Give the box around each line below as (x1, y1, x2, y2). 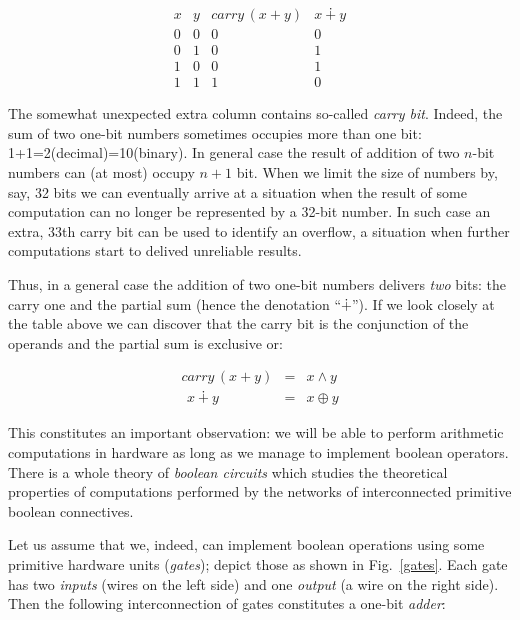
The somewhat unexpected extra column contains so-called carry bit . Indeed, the (8, 103, 503, 124)
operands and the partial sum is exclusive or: (8, 332, 283, 353)
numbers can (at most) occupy (8, 161, 195, 182)
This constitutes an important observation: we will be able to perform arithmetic (8, 422, 504, 443)
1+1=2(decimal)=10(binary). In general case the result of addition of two (8, 142, 460, 163)
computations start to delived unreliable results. (8, 240, 302, 261)
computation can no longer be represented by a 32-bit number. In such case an (8, 201, 491, 222)
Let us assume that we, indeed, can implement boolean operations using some (8, 534, 485, 555)
